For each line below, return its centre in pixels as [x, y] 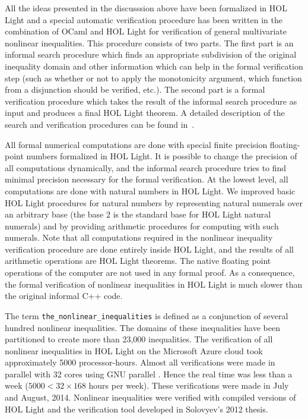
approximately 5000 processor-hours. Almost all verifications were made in [140, 362]
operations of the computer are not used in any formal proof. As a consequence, [150, 272]
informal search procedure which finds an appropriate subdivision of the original [151, 54]
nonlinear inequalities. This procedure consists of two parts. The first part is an [149, 42]
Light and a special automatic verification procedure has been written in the [144, 19]
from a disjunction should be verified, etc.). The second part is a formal [135, 89]
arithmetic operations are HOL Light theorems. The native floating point [138, 261]
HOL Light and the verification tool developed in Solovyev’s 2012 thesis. [136, 409]
